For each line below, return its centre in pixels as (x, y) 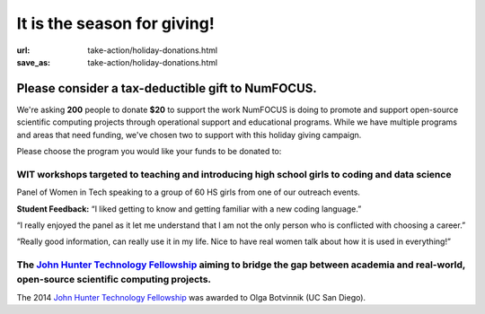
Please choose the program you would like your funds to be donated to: (149, 152)
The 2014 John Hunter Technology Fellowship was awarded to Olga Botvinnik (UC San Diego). (191, 297)
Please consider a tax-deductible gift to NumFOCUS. (167, 88)
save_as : (34, 62)
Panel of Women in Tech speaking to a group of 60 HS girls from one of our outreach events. (189, 192)
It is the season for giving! (115, 23)
